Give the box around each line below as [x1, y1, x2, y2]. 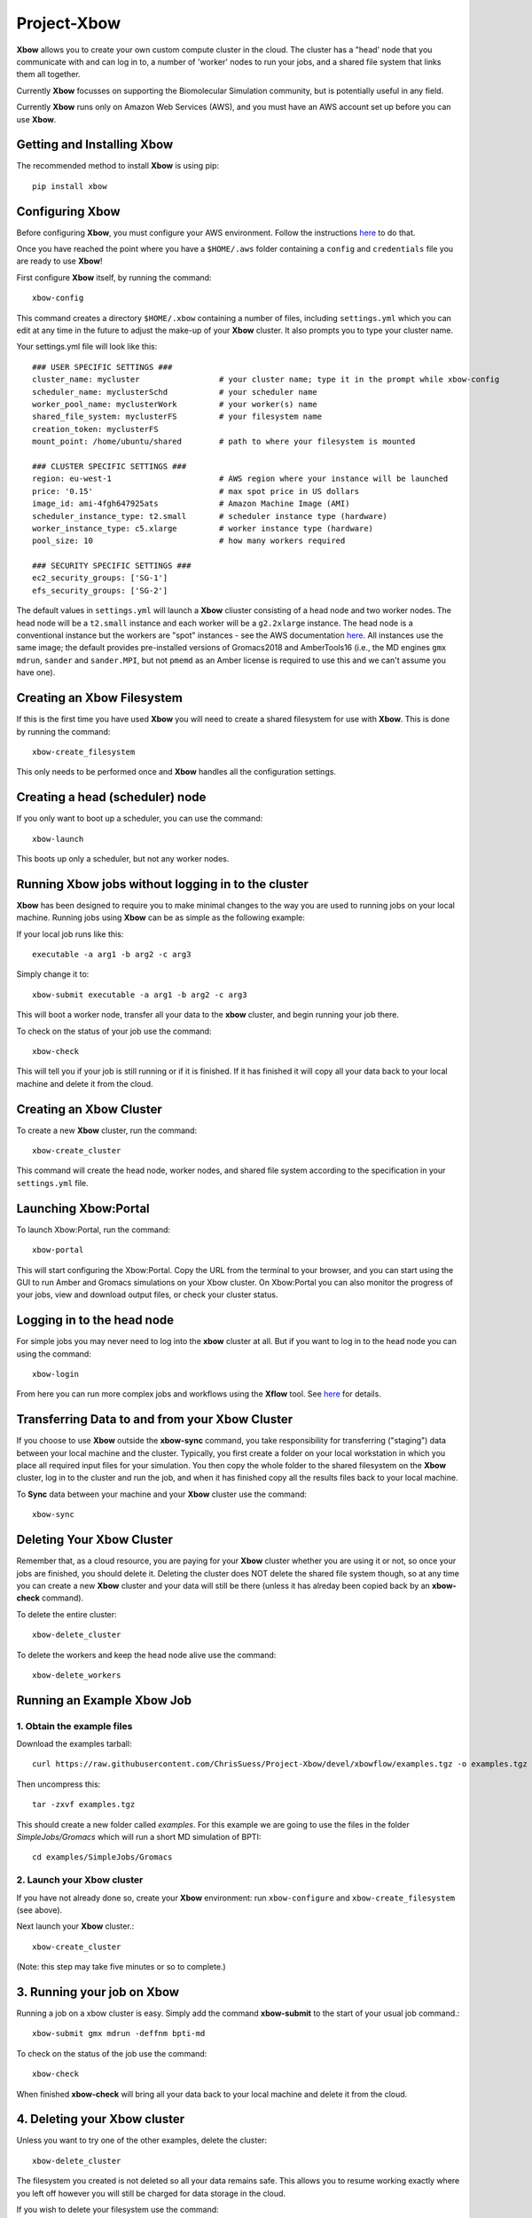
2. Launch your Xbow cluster [16, 1874, 144, 1886]
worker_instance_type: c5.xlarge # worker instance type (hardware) [32, 523, 374, 533]
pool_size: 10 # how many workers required [32, 536, 346, 546]
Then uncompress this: [16, 1779, 101, 1789]
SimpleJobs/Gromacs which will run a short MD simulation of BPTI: [16, 1832, 262, 1843]
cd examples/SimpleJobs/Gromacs [32, 1852, 173, 1862]
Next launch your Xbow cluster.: [16, 1921, 135, 1931]
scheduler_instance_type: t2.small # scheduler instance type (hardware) [32, 511, 387, 521]
